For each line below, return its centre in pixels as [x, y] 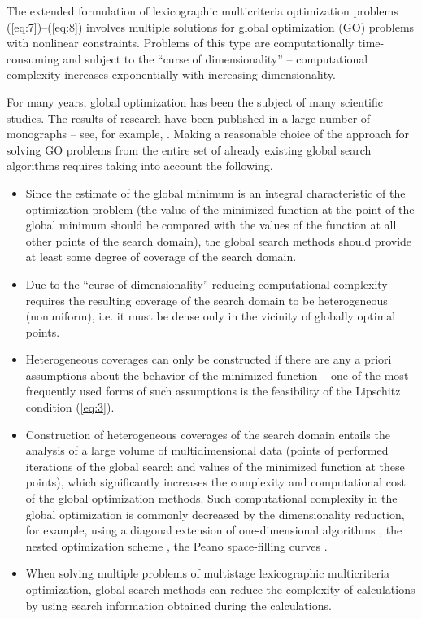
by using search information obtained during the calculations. [178, 605]
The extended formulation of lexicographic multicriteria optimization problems [202, 11]
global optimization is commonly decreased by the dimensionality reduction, [215, 514]
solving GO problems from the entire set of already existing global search [189, 149]
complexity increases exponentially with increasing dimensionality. [171, 74]
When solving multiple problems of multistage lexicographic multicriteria [208, 573]
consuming [33, 58]
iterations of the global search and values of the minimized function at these [215, 466]
